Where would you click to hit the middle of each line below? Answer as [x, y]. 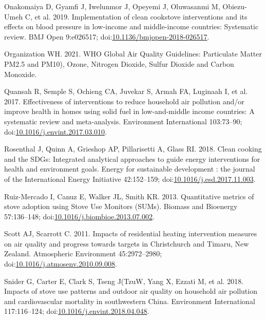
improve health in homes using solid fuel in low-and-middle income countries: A [129, 111]
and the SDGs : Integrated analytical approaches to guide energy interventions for [132, 158]
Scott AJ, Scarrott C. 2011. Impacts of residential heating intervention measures [131, 233]
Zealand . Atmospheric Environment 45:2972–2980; [83, 253]
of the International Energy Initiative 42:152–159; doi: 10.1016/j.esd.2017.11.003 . [130, 178]
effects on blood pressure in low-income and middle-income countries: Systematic [131, 26]
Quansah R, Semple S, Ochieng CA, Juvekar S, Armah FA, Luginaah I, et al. [126, 91]
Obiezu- [235, 6]
